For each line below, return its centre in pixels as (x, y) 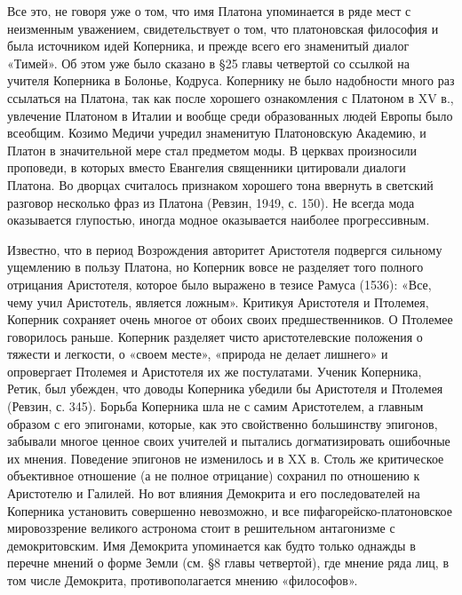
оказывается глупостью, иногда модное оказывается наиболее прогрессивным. (219, 220)
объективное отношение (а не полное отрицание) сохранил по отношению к (214, 476)
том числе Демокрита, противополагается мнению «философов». (183, 580)
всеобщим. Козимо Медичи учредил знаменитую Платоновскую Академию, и (217, 133)
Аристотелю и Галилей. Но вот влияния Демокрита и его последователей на (214, 493)
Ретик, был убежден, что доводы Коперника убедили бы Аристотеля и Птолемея (225, 389)
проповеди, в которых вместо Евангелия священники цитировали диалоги (207, 167)
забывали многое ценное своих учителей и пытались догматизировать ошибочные (229, 441)
